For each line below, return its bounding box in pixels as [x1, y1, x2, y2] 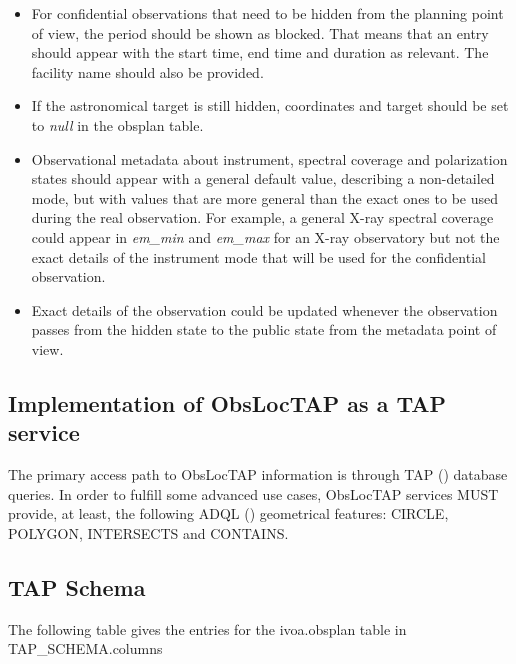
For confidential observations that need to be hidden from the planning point [31, 3, 504, 23]
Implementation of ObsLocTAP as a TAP [8, 387, 446, 418]
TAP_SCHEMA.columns [8, 638, 163, 659]
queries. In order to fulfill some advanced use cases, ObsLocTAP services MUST [8, 483, 499, 504]
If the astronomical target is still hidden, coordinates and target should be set [31, 95, 509, 116]
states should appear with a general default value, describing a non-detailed [31, 168, 495, 189]
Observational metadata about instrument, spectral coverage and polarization [31, 148, 508, 169]
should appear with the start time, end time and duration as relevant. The [31, 42, 489, 63]
